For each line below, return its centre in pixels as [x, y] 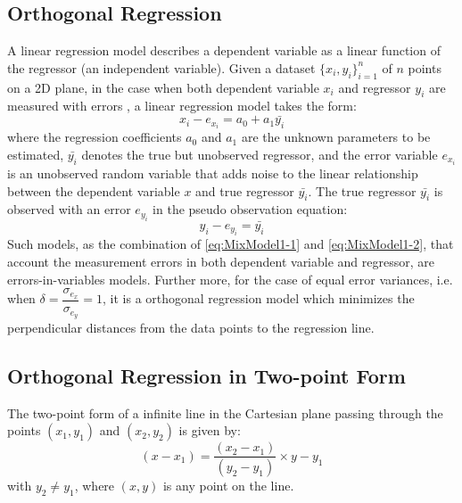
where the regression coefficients [95, 137]
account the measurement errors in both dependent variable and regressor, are [221, 261]
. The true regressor [362, 190]
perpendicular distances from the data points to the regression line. [191, 327]
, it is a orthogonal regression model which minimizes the [259, 298]
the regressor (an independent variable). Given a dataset [161, 67]
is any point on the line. [228, 486]
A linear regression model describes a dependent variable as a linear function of [224, 50]
